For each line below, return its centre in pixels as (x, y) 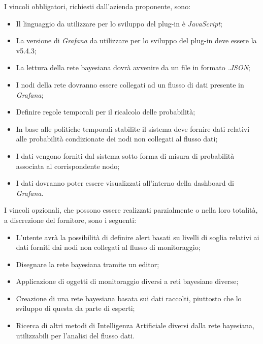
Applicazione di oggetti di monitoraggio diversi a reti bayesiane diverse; (127, 281)
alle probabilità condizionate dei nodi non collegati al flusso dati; (117, 139)
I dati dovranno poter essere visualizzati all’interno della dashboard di (125, 183)
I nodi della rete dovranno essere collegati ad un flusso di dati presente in (130, 84)
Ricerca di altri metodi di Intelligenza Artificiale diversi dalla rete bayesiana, (135, 325)
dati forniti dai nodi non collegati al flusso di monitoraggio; (108, 247)
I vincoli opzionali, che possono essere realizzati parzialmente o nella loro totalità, (131, 210)
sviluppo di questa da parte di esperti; (75, 308)
